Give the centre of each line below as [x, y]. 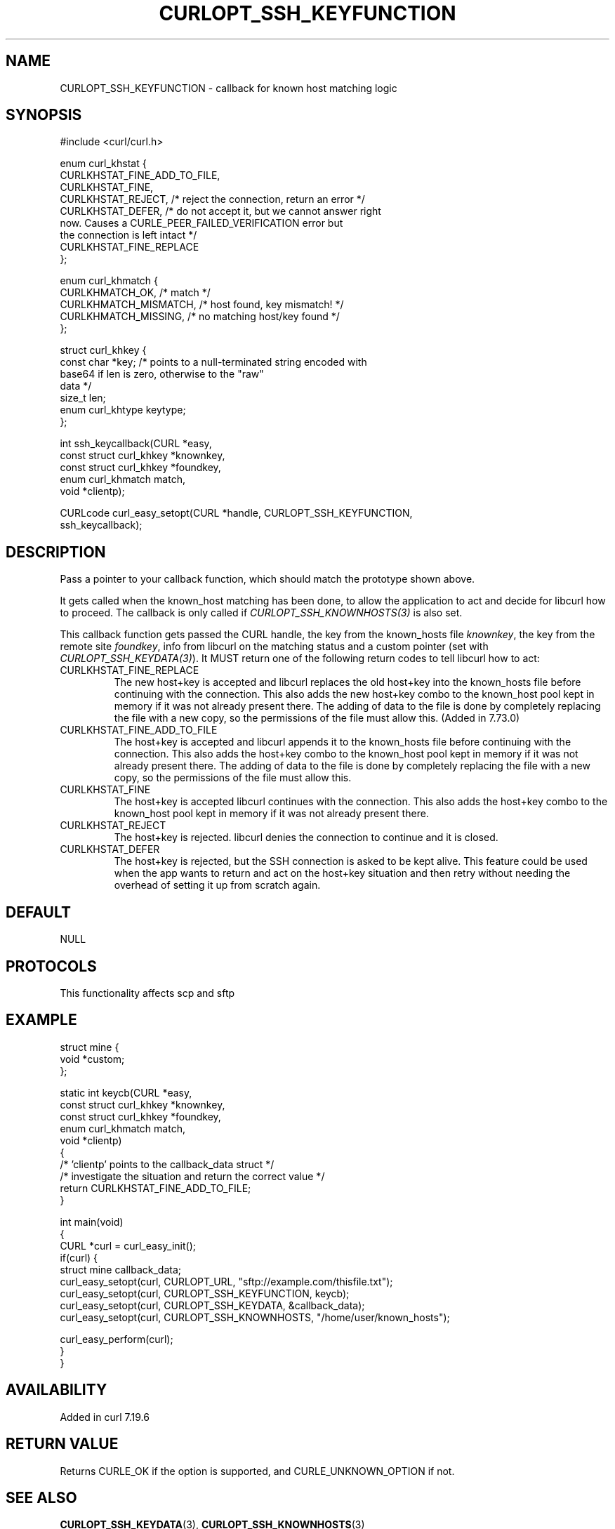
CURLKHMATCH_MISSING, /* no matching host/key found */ [200, 317]
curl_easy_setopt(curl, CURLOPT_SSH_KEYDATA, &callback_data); [212, 1305]
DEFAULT [38, 912]
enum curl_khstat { [103, 164]
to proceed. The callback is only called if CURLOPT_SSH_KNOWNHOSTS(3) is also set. [261, 613]
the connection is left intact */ [128, 235]
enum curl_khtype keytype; [123, 410]
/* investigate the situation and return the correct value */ [192, 1176]
